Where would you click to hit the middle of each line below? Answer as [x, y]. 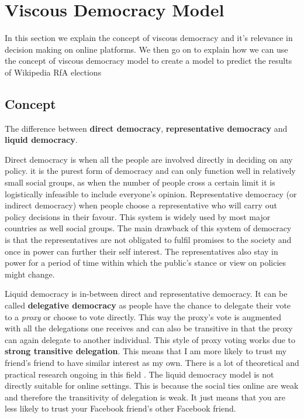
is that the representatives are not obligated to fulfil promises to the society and [148, 240]
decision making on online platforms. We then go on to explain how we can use [146, 49]
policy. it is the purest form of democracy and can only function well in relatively [150, 171]
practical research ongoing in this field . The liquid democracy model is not [139, 374]
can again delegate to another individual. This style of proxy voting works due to [150, 339]
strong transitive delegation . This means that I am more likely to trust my [146, 351]
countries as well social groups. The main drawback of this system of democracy [148, 228]
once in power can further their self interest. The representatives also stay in [141, 251]
